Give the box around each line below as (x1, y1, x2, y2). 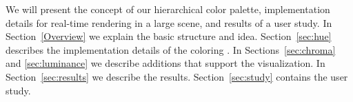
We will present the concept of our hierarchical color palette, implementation (6, 2, 330, 16)
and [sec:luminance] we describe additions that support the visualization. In (6, 56, 325, 70)
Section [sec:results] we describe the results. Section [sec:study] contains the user (6, 69, 348, 83)
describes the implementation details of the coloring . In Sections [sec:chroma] (6, 42, 336, 57)
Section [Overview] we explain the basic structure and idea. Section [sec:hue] (6, 29, 332, 43)
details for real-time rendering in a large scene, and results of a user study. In (6, 15, 332, 30)
